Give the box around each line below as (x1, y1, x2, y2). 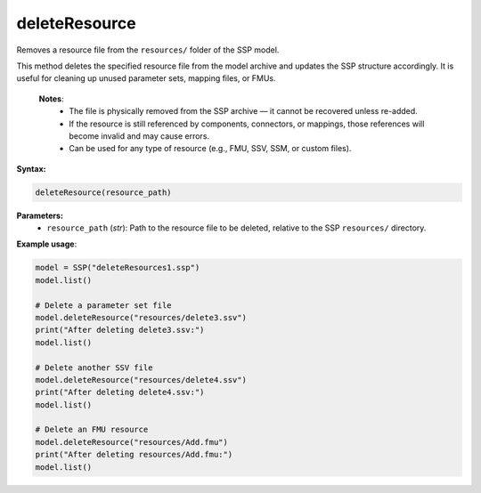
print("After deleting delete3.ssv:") (35, 325, 205, 335)
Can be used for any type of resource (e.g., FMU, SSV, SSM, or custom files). (69, 143, 352, 154)
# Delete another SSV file (35, 362, 153, 373)
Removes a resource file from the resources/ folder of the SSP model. (16, 44, 280, 55)
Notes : (38, 93, 64, 104)
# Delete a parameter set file (35, 300, 173, 311)
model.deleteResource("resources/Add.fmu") (35, 437, 229, 447)
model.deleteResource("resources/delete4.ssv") (35, 375, 247, 384)
